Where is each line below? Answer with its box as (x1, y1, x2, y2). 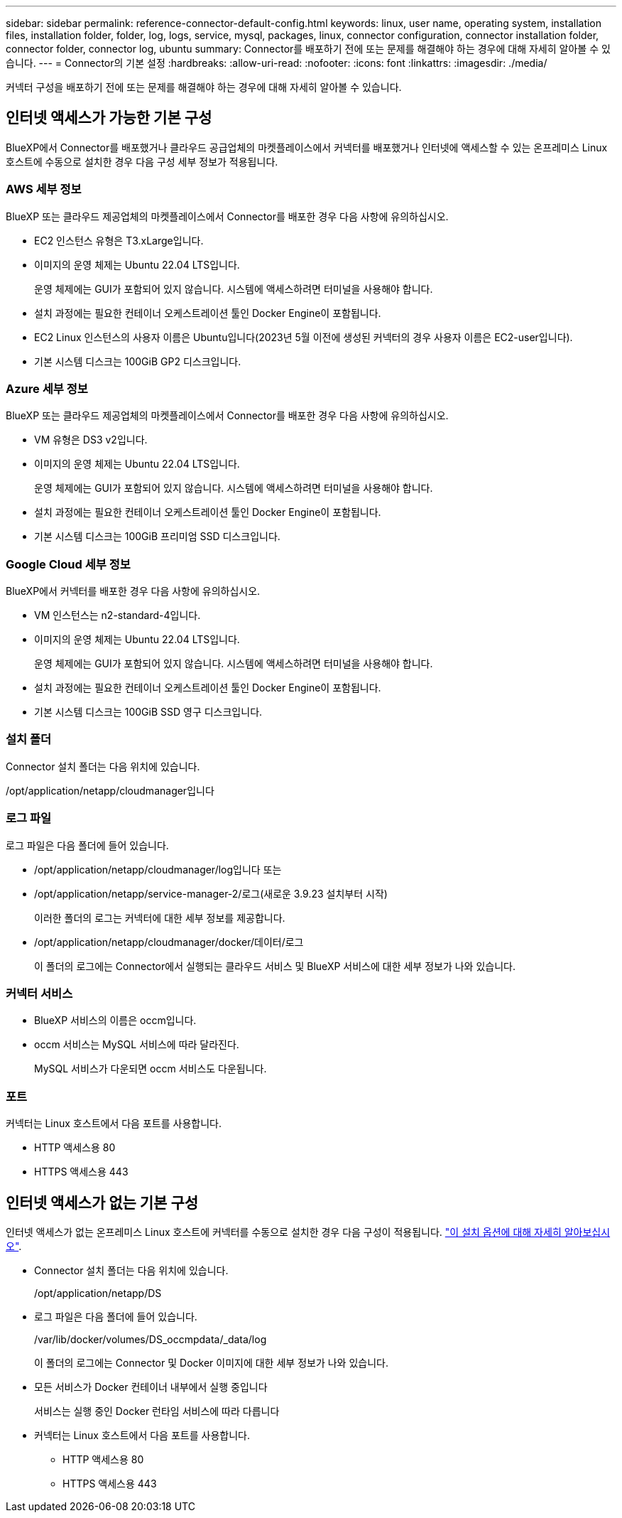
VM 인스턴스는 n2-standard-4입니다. (34, 609, 201, 622)
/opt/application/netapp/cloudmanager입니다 (6, 784, 214, 797)
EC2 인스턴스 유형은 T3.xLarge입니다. (34, 234, 204, 247)
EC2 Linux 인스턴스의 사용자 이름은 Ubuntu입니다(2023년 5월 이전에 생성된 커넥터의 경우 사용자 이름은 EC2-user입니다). (34, 330, 573, 343)
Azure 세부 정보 (6, 381, 88, 396)
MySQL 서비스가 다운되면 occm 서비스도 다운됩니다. (34, 1062, 267, 1075)
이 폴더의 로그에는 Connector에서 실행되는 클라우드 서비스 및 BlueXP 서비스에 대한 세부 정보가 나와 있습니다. (34, 959, 515, 972)
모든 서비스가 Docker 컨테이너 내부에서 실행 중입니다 (34, 1380, 268, 1393)
